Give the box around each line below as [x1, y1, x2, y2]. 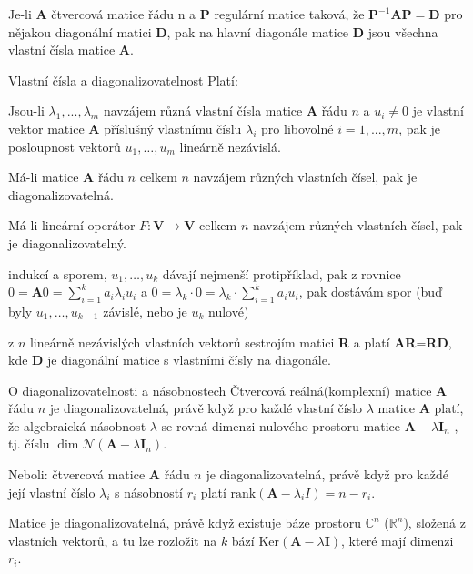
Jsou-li [8, 101, 45, 120]
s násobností [115, 482, 184, 501]
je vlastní [412, 101, 464, 120]
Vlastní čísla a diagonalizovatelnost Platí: [8, 70, 238, 89]
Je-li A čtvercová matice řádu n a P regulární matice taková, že [8, 5, 365, 23]
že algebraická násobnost [8, 416, 146, 435]
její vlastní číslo [8, 482, 96, 501]
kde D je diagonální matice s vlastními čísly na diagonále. [8, 350, 331, 369]
